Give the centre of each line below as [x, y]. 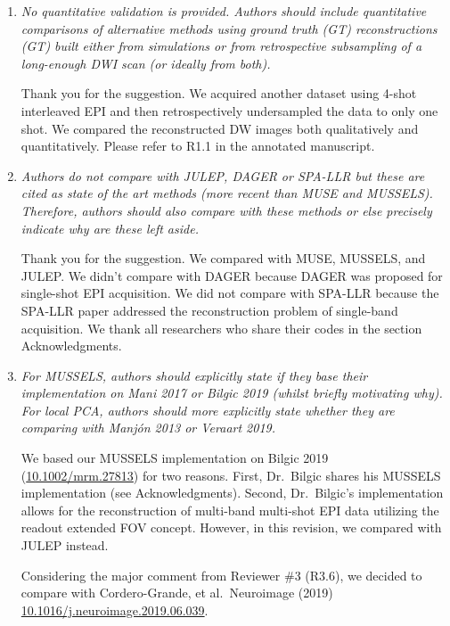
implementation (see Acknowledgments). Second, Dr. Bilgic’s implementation [232, 493]
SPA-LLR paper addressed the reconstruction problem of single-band [209, 310]
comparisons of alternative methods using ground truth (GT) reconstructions [229, 28]
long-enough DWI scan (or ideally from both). [146, 63]
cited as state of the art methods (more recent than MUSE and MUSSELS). [227, 193]
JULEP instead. [65, 545]
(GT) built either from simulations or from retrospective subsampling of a [221, 46]
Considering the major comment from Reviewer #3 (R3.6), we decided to [221, 575]
